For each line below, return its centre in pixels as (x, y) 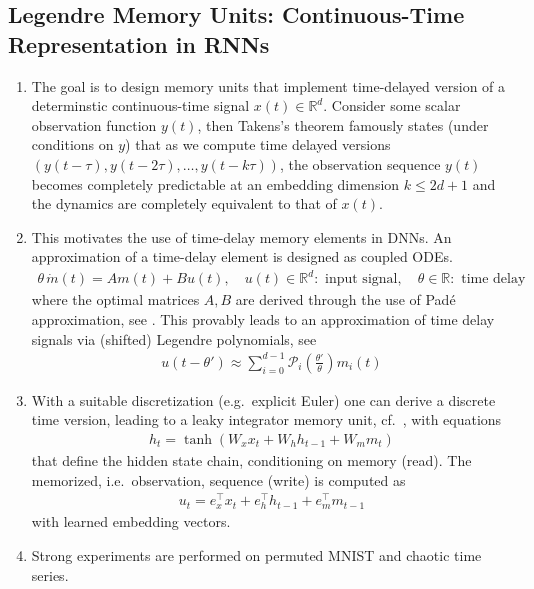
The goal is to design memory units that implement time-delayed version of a (268, 85)
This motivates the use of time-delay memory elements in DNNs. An (241, 236)
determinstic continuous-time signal (140, 105)
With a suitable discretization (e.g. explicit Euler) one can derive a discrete (263, 399)
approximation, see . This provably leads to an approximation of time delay (263, 319)
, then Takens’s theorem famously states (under (343, 124)
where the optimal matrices (115, 299)
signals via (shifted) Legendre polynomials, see (174, 338)
